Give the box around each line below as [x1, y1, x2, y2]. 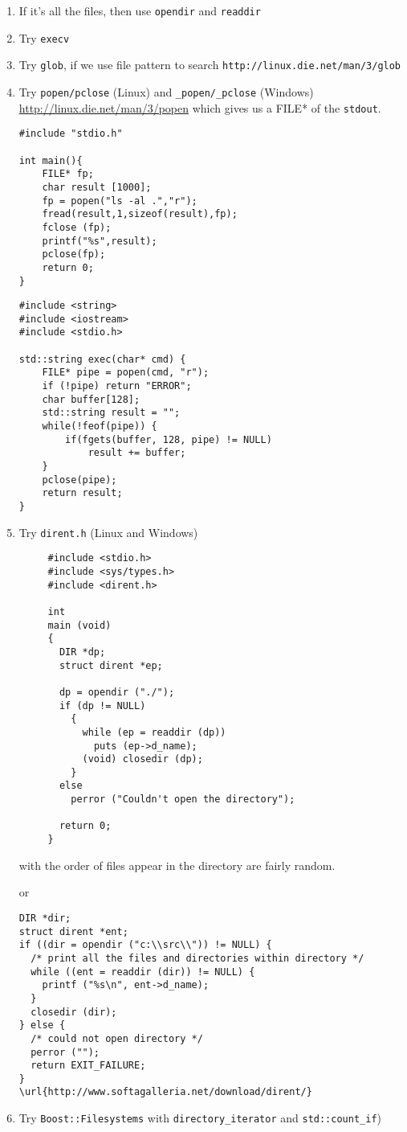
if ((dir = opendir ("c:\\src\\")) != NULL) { [18, 939, 272, 951]
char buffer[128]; [42, 393, 140, 405]
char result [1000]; [42, 181, 152, 193]
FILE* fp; [42, 168, 94, 180]
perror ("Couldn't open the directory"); [71, 794, 295, 806]
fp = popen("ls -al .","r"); [42, 195, 197, 207]
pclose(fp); [42, 248, 106, 260]
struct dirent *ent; [18, 925, 128, 937]
